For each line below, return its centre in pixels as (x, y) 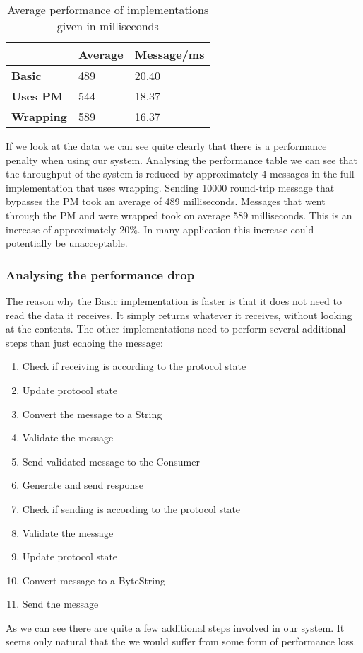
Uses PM (37, 96)
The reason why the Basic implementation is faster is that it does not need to (174, 300)
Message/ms (169, 54)
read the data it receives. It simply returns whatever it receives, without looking (179, 314)
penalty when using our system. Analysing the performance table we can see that (181, 160)
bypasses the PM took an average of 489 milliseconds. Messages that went (166, 201)
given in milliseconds (108, 26)
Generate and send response (83, 485)
